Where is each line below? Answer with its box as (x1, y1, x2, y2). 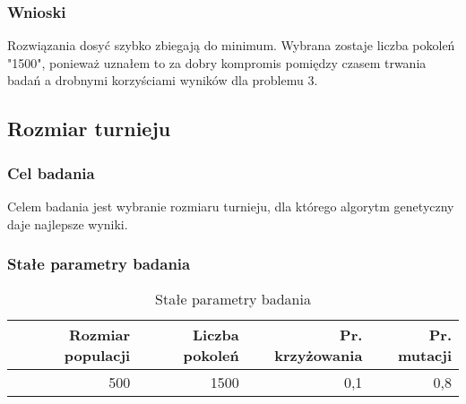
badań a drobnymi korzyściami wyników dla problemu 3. (7, 71, 318, 90)
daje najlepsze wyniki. (7, 214, 128, 233)
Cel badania (7, 161, 95, 184)
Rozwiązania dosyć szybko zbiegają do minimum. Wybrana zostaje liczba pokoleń (7, 36, 455, 55)
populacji (64, 345, 131, 366)
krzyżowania (274, 345, 363, 366)
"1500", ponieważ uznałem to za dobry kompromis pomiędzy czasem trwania (7, 53, 427, 72)
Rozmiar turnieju (7, 115, 171, 142)
